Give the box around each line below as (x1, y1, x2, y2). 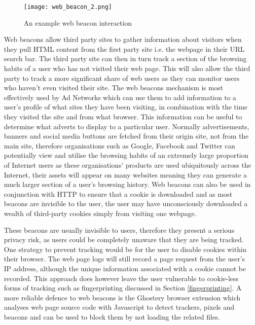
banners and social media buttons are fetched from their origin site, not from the (4, 131, 249, 141)
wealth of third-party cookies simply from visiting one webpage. (4, 208, 197, 218)
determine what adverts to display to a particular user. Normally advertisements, (4, 121, 250, 131)
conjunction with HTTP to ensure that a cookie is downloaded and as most (4, 188, 232, 199)
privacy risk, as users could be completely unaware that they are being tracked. (4, 234, 244, 245)
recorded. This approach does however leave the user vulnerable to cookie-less (4, 273, 239, 283)
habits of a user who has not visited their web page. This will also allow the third (4, 63, 251, 73)
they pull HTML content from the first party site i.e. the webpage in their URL (4, 43, 245, 54)
